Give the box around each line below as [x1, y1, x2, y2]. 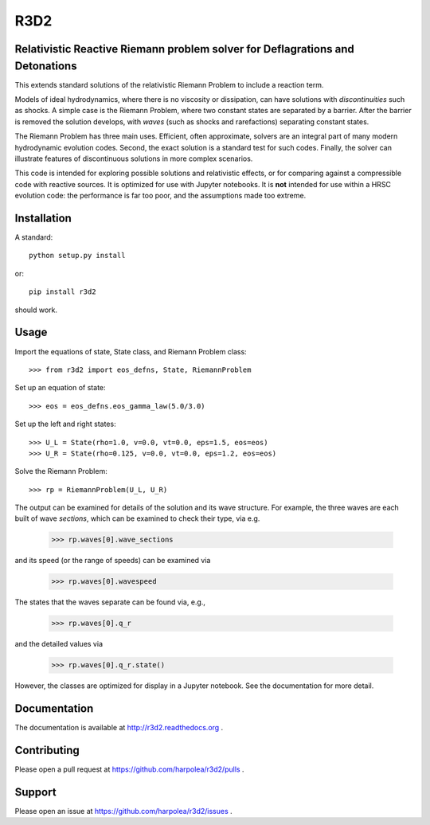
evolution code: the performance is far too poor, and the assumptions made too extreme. [14, 191, 307, 201]
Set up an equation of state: [14, 383, 107, 393]
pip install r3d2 [29, 287, 96, 296]
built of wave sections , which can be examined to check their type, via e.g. [14, 514, 260, 523]
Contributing [14, 744, 80, 757]
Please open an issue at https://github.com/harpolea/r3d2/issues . [14, 807, 233, 816]
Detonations [14, 59, 77, 72]
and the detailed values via [14, 639, 104, 649]
